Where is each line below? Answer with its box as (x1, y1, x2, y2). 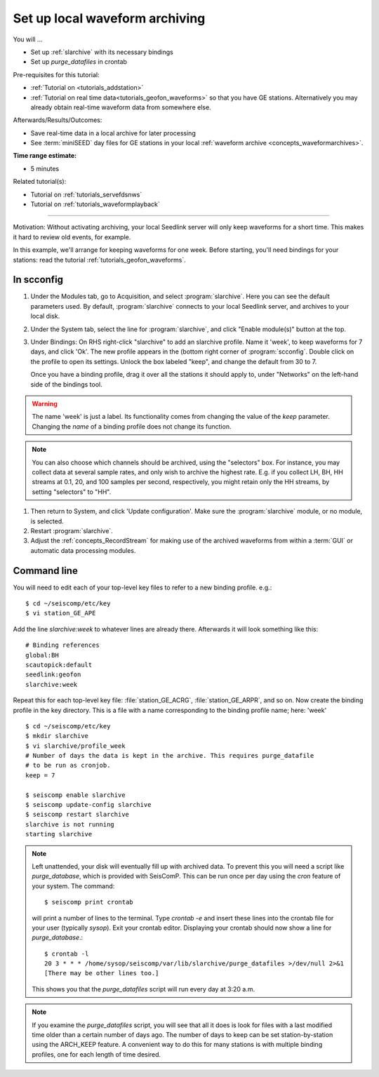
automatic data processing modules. (30, 546, 136, 554)
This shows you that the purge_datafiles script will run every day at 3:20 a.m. (32, 984, 255, 993)
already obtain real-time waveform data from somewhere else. (30, 102, 211, 112)
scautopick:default (25, 660, 93, 669)
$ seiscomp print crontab (44, 898, 133, 907)
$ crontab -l (44, 949, 89, 958)
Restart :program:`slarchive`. (30, 526, 114, 535)
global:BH (25, 651, 59, 659)
